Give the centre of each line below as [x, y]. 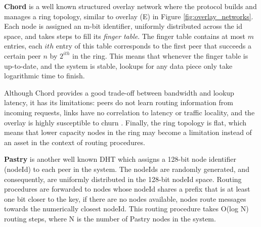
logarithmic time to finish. [45, 76]
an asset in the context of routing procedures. [75, 142]
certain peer [23, 55]
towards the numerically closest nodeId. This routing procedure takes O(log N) [126, 209]
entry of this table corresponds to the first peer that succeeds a [154, 46]
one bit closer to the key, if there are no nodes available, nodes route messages [125, 198]
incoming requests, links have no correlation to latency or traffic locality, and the [129, 112]
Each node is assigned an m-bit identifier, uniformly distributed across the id [123, 26]
